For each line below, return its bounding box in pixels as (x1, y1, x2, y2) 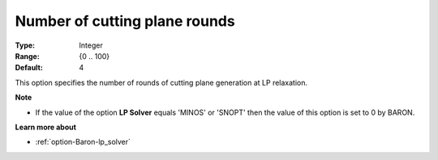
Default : (15, 63, 44, 73)
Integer (79, 40, 103, 50)
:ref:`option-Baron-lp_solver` (35, 137, 131, 147)
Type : (15, 40, 36, 50)
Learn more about (15, 122, 77, 132)
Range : (15, 51, 40, 61)
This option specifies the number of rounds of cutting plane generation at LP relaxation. (15, 78, 308, 87)
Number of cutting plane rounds (15, 12, 235, 30)
